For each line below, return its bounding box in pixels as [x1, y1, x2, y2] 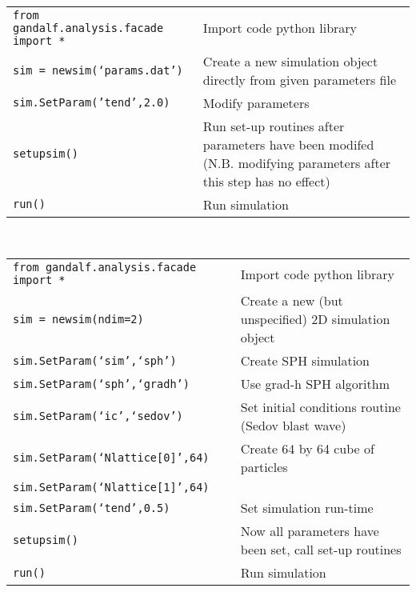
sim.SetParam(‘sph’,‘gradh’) [13, 377, 190, 390]
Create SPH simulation [240, 351, 370, 370]
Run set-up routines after [202, 116, 345, 135]
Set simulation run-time [240, 498, 374, 518]
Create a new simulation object [202, 51, 378, 70]
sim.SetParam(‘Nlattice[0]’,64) [13, 451, 210, 465]
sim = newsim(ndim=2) [13, 312, 144, 326]
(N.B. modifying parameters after [202, 153, 391, 172]
